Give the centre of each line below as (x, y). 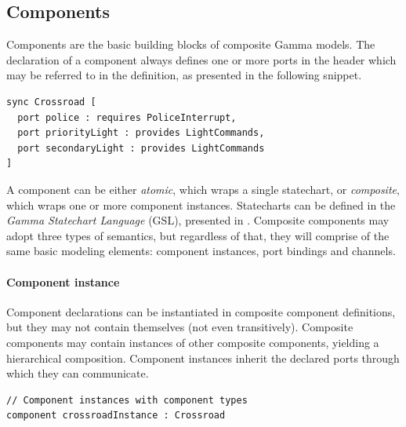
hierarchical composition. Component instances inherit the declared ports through (203, 358)
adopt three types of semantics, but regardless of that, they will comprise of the (198, 235)
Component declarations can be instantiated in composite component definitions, (201, 311)
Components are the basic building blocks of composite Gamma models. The (191, 44)
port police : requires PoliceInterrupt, (127, 117)
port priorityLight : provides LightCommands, (141, 133)
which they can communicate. (78, 373)
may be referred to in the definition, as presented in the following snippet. (184, 75)
